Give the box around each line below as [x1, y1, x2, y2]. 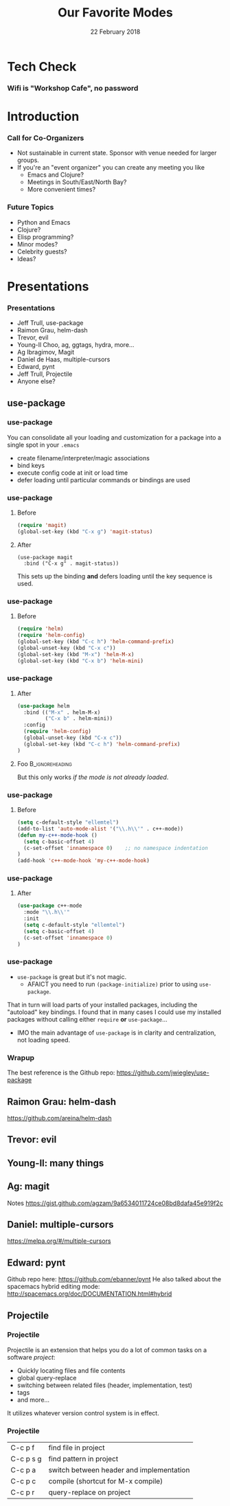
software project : [7, 1353, 56, 1361]
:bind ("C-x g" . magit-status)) [23, 560, 119, 567]
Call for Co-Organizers [7, 133, 84, 142]
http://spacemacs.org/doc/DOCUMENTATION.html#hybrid [7, 1290, 172, 1298]
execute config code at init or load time [16, 469, 128, 477]
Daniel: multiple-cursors [7, 1218, 115, 1230]
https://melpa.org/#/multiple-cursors [7, 1237, 111, 1245]
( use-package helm [16, 702, 70, 709]
